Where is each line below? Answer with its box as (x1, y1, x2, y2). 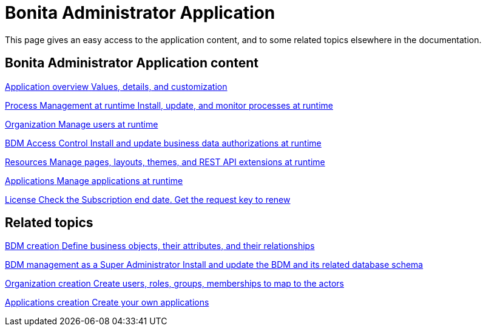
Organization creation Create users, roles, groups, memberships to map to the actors (5, 278, 344, 289)
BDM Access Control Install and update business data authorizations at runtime (5, 137, 322, 148)
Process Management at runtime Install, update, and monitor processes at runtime (5, 100, 333, 111)
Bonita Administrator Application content (5, 55, 259, 71)
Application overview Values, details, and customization (5, 81, 228, 92)
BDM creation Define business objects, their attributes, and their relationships (5, 241, 315, 251)
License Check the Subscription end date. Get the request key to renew (5, 194, 291, 205)
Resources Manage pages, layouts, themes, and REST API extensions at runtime (5, 156, 325, 167)
